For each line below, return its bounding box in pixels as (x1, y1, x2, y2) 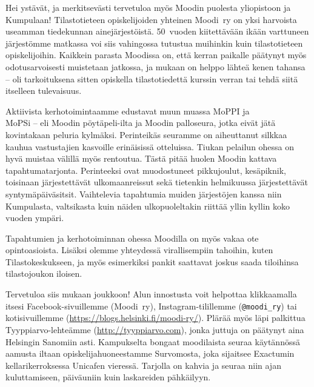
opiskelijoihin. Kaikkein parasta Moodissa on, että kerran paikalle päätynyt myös (5, 48, 307, 61)
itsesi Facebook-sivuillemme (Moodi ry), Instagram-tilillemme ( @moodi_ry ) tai (5, 299, 297, 312)
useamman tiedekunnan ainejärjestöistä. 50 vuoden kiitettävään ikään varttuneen (5, 25, 309, 38)
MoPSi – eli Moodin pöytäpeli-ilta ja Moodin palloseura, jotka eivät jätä (5, 116, 276, 129)
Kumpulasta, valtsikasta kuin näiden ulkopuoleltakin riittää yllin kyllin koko (5, 199, 290, 212)
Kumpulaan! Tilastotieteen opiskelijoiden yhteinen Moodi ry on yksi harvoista (5, 13, 297, 25)
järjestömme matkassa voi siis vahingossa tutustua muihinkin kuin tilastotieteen (5, 36, 303, 49)
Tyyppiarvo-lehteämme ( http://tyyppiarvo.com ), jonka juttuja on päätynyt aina (5, 323, 304, 336)
